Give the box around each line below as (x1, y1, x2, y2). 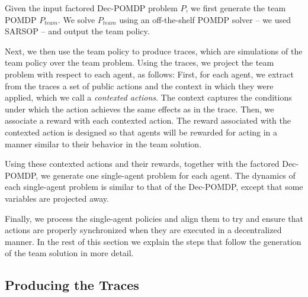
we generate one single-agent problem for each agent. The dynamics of (40, 169, 296, 181)
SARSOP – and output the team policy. (5, 25, 150, 37)
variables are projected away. (5, 192, 109, 204)
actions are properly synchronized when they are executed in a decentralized (5, 224, 282, 236)
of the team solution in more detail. (5, 247, 134, 259)
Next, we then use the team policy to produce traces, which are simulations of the (5, 44, 303, 57)
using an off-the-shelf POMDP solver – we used (119, 13, 291, 25)
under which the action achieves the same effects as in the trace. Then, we (5, 102, 274, 115)
